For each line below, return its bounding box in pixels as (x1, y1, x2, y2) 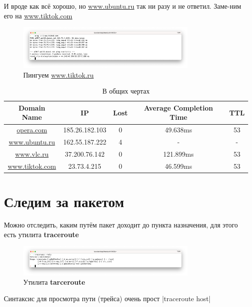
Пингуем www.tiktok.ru (23, 69, 94, 80)
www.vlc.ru (15, 148, 49, 159)
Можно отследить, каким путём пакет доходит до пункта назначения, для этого (4, 220, 238, 230)
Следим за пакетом (4, 192, 124, 211)
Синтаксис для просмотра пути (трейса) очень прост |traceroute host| (4, 293, 211, 303)
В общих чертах (102, 86, 150, 96)
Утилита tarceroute (23, 277, 85, 287)
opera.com (16, 125, 47, 135)
